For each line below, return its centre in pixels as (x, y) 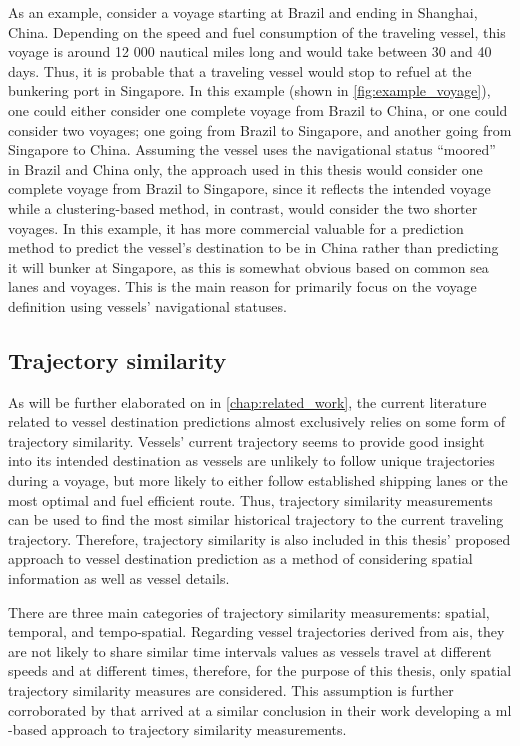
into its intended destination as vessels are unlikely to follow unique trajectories (251, 460)
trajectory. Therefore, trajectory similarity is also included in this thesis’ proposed (259, 538)
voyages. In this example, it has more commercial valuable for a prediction (236, 227)
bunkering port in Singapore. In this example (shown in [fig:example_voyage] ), (249, 90)
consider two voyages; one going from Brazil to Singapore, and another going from (260, 129)
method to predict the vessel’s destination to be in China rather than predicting (253, 247)
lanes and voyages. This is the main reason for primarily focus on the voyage (242, 286)
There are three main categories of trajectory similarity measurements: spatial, (249, 611)
